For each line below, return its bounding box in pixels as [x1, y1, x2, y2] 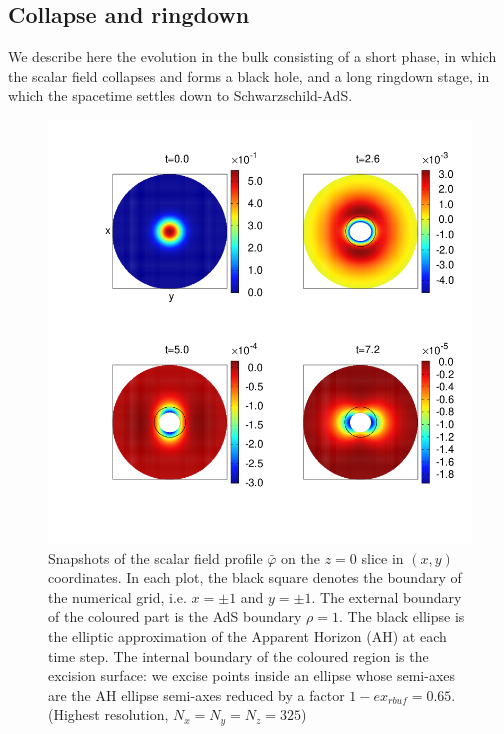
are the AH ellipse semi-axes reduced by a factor [48, 684, 345, 705]
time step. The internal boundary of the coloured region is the [48, 645, 429, 666]
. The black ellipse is [338, 606, 465, 627]
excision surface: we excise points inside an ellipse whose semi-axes [48, 665, 456, 686]
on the [281, 547, 320, 568]
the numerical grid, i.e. [48, 586, 187, 607]
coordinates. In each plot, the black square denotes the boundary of [48, 567, 462, 588]
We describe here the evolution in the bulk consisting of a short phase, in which [8, 46, 497, 67]
